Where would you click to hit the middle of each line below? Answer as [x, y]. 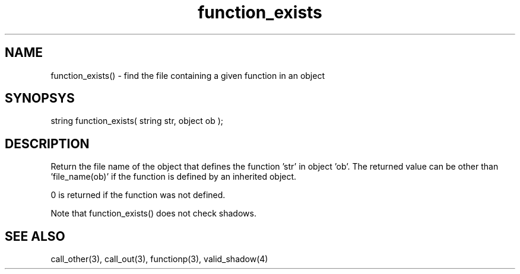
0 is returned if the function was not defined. [138, 195]
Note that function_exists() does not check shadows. [153, 214]
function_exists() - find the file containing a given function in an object [188, 75]
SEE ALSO [35, 236]
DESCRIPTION [47, 144]
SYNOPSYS [40, 98]
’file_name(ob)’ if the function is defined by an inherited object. [174, 177]
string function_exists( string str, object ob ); [137, 121]
